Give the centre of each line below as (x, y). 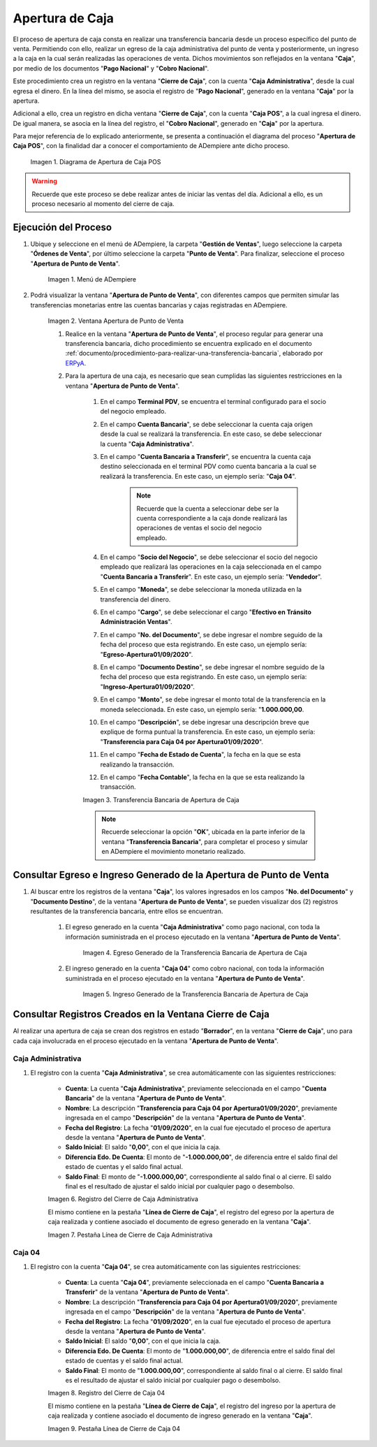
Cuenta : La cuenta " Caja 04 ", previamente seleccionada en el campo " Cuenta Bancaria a (195, 1283)
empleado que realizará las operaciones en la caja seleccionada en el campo (211, 567)
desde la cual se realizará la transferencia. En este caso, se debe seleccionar (211, 434)
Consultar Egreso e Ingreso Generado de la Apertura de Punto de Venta (171, 875)
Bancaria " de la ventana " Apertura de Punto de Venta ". (146, 1098)
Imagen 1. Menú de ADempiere (92, 279)
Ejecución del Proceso (62, 227)
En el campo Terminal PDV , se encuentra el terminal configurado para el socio (213, 401)
